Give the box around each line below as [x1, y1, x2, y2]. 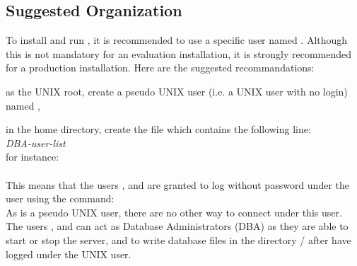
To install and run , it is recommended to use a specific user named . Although [6, 33, 348, 47]
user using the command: [6, 191, 115, 206]
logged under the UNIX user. [6, 246, 131, 261]
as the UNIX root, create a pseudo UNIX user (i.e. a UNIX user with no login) [6, 83, 348, 98]
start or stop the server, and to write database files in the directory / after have [6, 232, 351, 247]
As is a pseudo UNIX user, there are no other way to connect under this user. [6, 204, 342, 219]
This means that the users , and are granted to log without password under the [6, 177, 349, 192]
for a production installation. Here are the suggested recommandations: [6, 60, 315, 75]
